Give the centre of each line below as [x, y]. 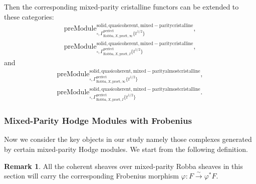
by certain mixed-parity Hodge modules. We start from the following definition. [126, 149]
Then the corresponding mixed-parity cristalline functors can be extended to [121, 7]
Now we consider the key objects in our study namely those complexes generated [128, 139]
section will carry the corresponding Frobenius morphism [91, 176]
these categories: [29, 16]
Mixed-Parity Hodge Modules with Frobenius [98, 121]
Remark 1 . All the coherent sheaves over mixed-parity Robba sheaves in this [123, 166]
